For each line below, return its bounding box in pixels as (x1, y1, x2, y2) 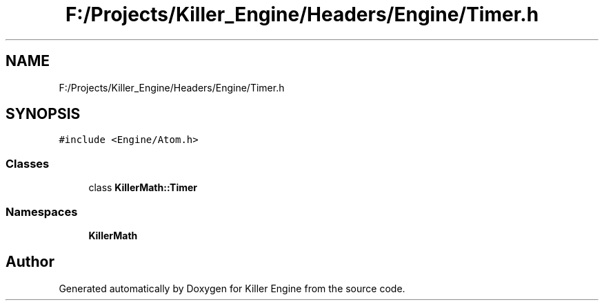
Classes (6, 156, 50, 171)
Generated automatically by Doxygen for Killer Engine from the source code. (59, 282, 405, 294)
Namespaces (6, 204, 78, 219)
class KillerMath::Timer (88, 182, 198, 194)
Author (6, 253, 54, 271)
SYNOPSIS (6, 105, 81, 123)
